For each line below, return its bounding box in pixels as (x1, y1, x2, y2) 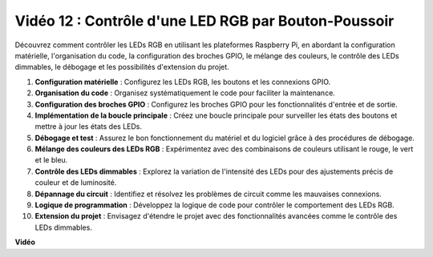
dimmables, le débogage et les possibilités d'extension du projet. (14, 62, 230, 72)
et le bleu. (34, 155, 68, 165)
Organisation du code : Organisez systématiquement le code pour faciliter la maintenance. (34, 88, 336, 98)
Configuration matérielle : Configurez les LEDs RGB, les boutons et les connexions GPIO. (34, 77, 331, 86)
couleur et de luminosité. (34, 178, 117, 187)
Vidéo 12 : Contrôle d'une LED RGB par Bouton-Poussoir (14, 12, 395, 30)
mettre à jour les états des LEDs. (34, 122, 143, 131)
